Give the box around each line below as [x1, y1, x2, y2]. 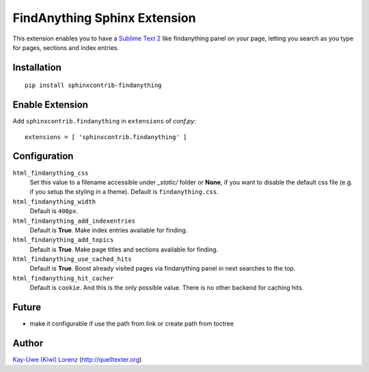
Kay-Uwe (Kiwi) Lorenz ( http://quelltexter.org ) [12, 356, 142, 364]
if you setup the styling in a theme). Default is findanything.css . [29, 188, 219, 196]
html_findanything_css [12, 169, 89, 177]
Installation [12, 62, 61, 73]
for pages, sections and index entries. [12, 43, 120, 51]
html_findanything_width [12, 197, 96, 206]
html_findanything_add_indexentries [12, 216, 136, 225]
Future [12, 301, 42, 313]
